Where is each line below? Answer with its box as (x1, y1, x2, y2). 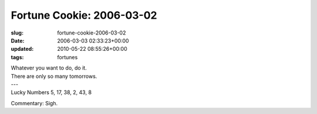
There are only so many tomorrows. (11, 72, 97, 80)
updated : (11, 46, 34, 53)
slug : (11, 29, 23, 36)
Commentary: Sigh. (11, 99, 58, 106)
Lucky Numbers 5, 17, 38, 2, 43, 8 (11, 89, 92, 96)
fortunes (57, 53, 78, 61)
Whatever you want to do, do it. (11, 64, 87, 71)
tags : (11, 53, 24, 61)
